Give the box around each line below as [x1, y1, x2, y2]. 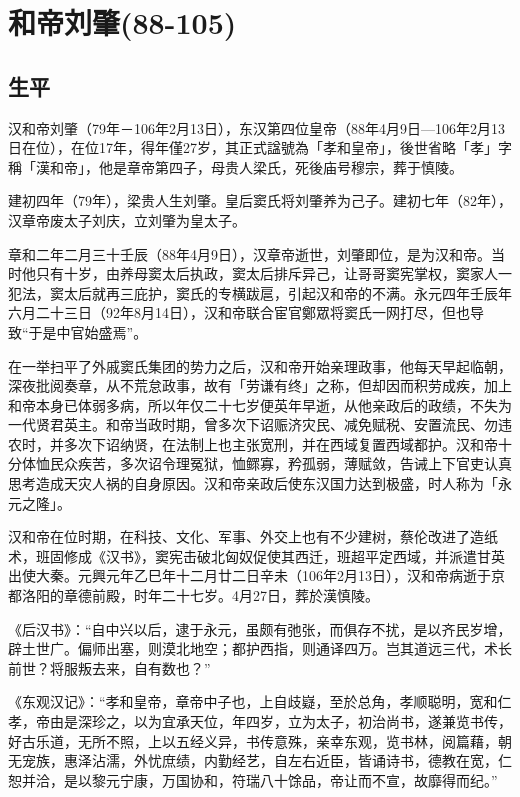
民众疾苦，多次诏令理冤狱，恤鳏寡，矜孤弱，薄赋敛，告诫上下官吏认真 [49, 453, 512, 474]
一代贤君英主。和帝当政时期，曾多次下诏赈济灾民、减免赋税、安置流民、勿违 [8, 414, 512, 435]
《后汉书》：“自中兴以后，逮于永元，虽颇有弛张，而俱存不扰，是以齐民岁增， [8, 618, 512, 639]
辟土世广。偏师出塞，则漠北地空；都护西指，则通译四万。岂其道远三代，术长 [8, 638, 512, 659]
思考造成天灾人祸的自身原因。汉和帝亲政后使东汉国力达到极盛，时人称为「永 [8, 473, 512, 494]
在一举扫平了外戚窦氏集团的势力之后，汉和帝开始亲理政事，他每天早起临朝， [8, 355, 512, 376]
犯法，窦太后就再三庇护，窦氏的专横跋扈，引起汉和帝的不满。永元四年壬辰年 [8, 282, 512, 303]
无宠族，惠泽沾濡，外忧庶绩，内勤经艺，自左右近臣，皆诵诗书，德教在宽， [8, 750, 498, 771]
